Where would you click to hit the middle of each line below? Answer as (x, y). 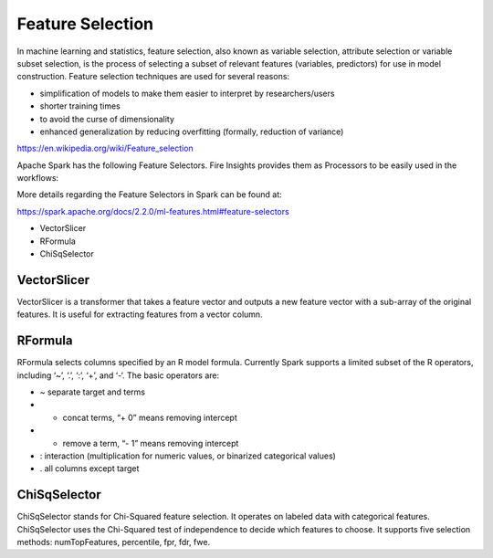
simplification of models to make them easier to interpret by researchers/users (187, 93)
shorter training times (80, 106)
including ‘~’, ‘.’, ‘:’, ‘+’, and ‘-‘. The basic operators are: (118, 375)
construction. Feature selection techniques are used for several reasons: (153, 77)
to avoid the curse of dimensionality (107, 119)
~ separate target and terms (93, 392)
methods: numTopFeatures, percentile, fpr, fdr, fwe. (113, 542)
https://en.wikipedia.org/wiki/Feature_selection (105, 148)
